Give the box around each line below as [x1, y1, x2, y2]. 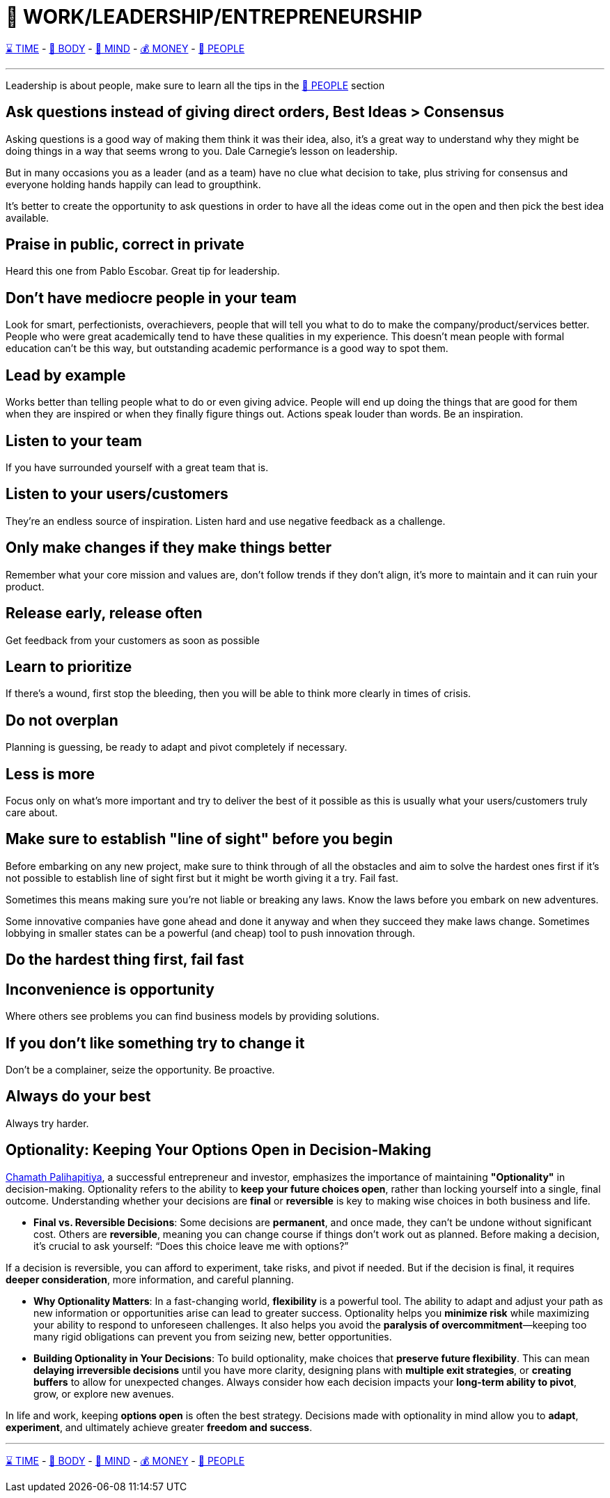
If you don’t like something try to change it [6, 1034, 305, 1052]
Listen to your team [6, 431, 143, 450]
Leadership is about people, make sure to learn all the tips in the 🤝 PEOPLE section [6, 79, 385, 91]
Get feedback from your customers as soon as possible [6, 634, 260, 646]
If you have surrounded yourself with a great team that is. [6, 461, 269, 473]
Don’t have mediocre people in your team [6, 289, 297, 307]
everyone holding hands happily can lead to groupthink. [6, 178, 261, 190]
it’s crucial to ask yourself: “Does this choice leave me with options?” [33, 1239, 349, 1252]
